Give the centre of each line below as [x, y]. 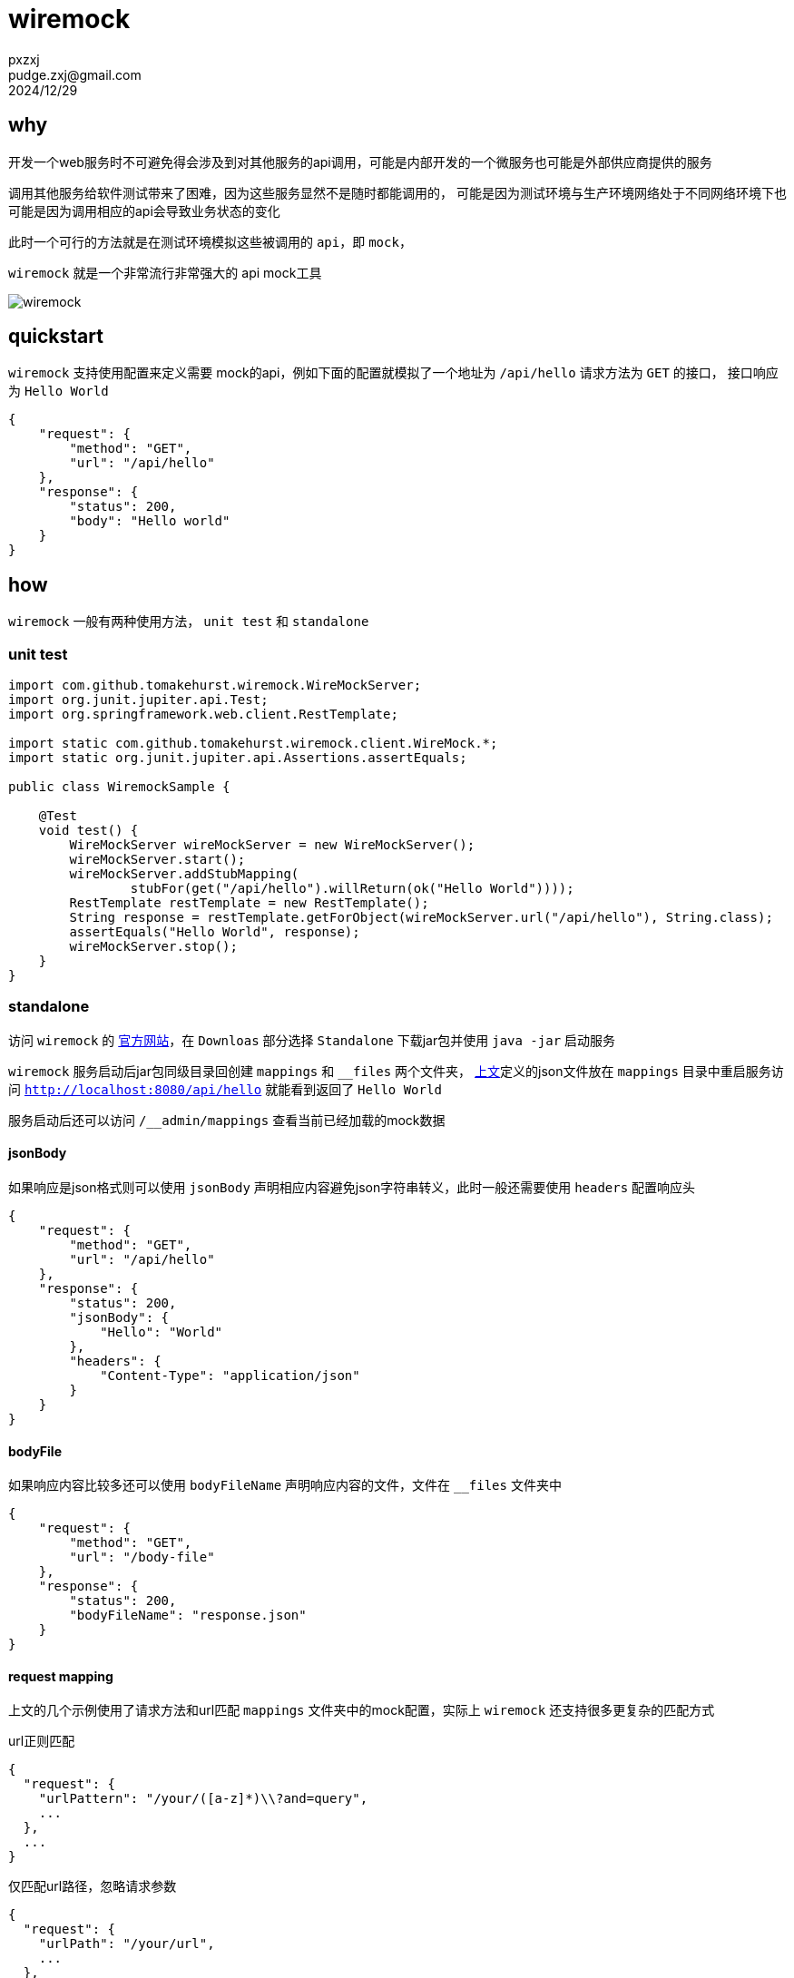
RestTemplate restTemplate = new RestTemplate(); [249, 903]
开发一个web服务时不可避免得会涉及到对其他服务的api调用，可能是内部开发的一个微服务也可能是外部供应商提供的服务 [360, 162]
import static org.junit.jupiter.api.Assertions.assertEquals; [238, 758]
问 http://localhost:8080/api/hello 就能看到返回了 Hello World [225, 1089]
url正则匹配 [42, 1741]
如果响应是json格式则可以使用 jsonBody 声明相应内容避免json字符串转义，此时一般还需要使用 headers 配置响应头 [352, 1187]
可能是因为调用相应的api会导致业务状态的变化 [144, 211]
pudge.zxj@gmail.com [75, 74]
